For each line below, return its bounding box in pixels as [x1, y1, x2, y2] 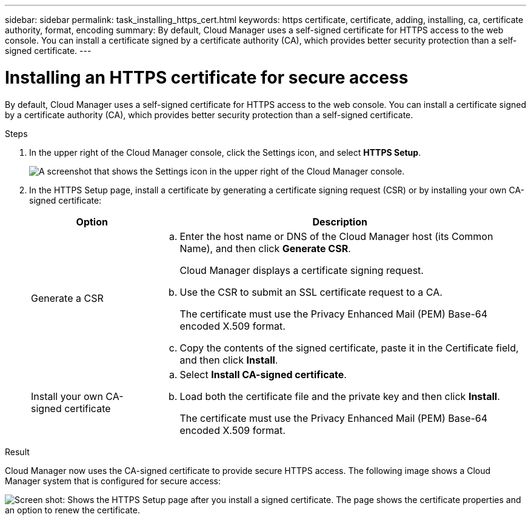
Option [76, 215, 108, 228]
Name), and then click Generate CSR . [179, 242, 351, 255]
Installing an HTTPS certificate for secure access [5, 67, 409, 88]
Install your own [31, 390, 103, 402]
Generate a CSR [31, 292, 104, 304]
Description [312, 215, 367, 228]
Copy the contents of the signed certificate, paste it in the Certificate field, [179, 341, 519, 354]
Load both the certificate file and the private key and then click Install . [179, 390, 500, 402]
